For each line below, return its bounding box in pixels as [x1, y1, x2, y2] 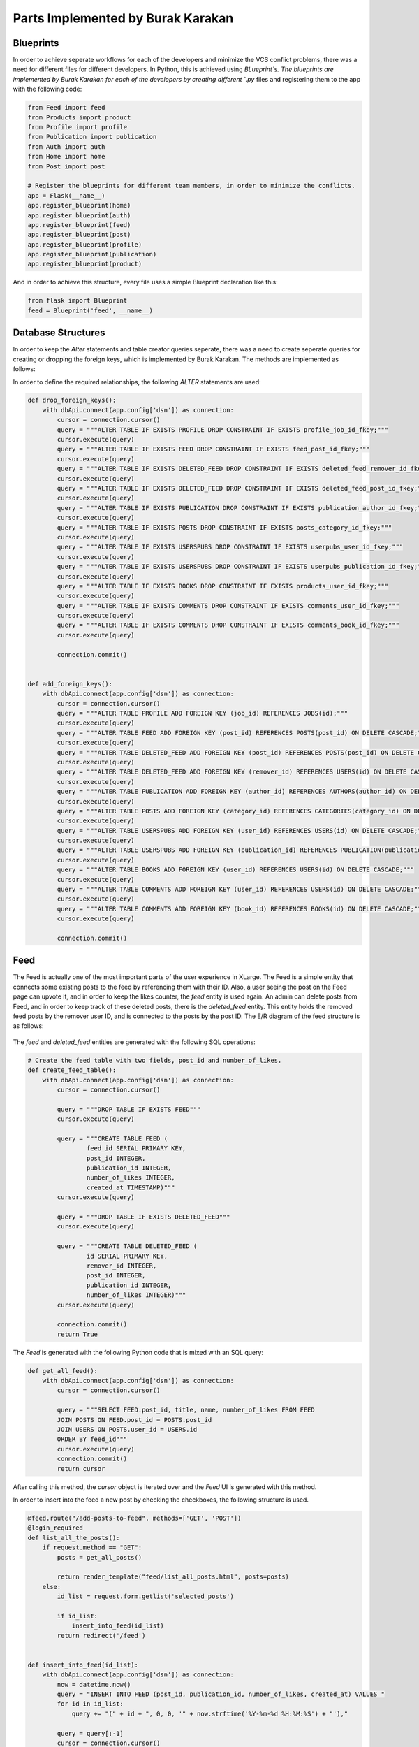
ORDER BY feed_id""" [57, 1435, 128, 1443]
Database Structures [13, 327, 105, 339]
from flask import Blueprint [27, 297, 128, 305]
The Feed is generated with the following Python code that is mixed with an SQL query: [13, 1348, 264, 1356]
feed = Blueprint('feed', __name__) [27, 306, 154, 314]
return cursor [57, 1465, 105, 1472]
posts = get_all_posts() [57, 1553, 142, 1561]
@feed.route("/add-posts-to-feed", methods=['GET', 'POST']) [27, 1514, 242, 1522]
